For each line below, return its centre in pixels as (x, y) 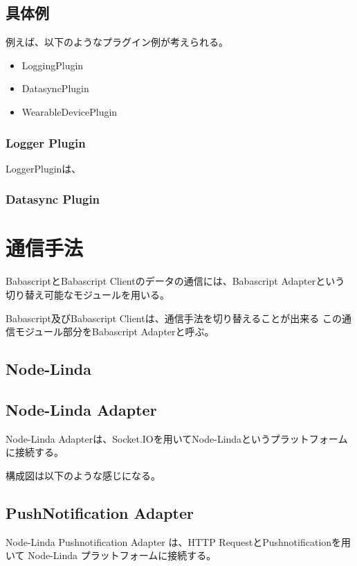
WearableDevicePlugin (70, 111)
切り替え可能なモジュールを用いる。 (88, 294)
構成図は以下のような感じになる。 (83, 475)
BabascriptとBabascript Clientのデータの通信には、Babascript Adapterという (175, 281)
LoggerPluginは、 (44, 168)
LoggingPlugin (53, 65)
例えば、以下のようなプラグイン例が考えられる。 (117, 42)
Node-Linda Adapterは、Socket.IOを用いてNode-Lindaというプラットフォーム (177, 438)
